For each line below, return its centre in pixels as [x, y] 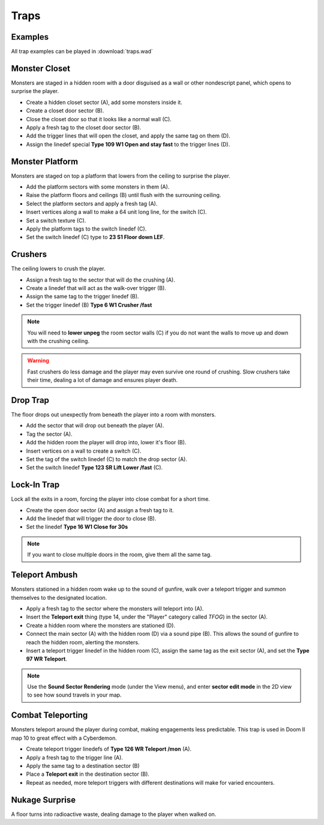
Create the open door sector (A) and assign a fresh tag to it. [100, 510]
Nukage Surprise [43, 799]
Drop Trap [30, 400]
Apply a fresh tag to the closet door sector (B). [84, 127]
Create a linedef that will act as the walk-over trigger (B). [96, 288]
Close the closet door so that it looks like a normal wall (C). [99, 119]
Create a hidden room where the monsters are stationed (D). [101, 625]
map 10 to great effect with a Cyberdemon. [64, 738]
